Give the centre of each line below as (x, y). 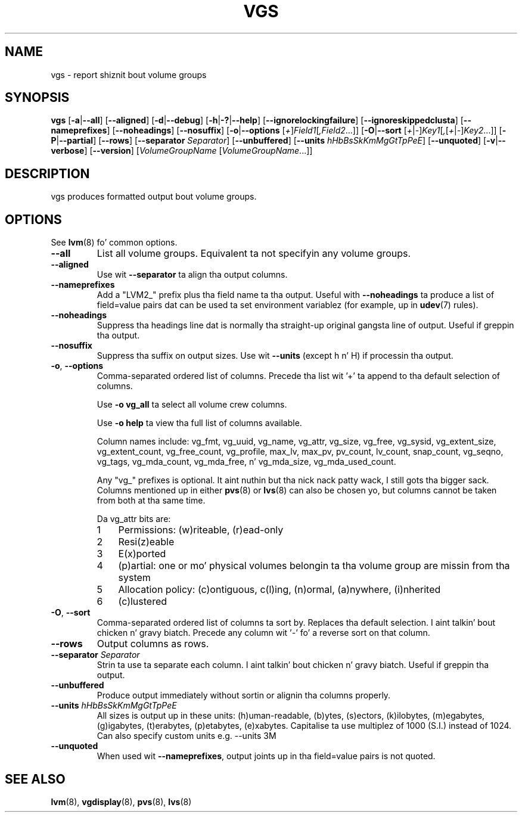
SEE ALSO (35, 779)
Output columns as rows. (153, 644)
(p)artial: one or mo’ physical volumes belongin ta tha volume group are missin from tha (314, 566)
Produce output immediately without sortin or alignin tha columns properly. (244, 695)
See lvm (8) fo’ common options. (114, 243)
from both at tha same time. (151, 501)
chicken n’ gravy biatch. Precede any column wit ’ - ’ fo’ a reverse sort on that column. (263, 633)
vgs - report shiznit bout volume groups (129, 74)
